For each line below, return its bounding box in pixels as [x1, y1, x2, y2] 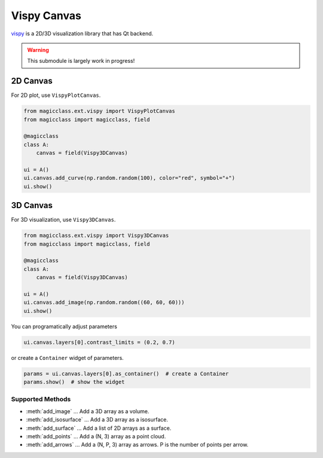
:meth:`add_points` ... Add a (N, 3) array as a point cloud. [26, 432, 166, 439]
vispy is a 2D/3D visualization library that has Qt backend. [11, 30, 154, 37]
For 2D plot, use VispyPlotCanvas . [11, 91, 101, 99]
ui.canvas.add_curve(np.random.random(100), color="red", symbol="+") [23, 175, 236, 182]
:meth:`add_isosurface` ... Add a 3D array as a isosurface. [26, 416, 169, 423]
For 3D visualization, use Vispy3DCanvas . [11, 216, 116, 224]
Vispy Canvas [11, 9, 82, 22]
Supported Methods [11, 395, 71, 404]
